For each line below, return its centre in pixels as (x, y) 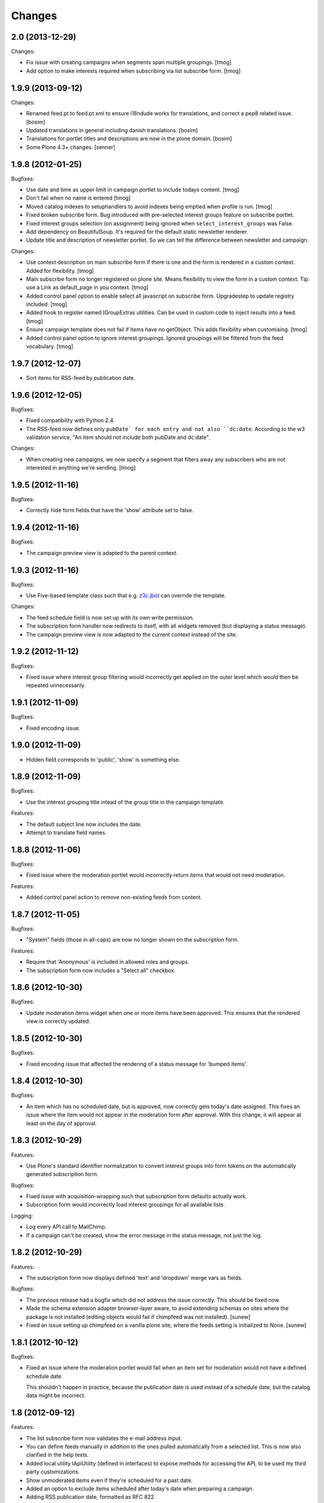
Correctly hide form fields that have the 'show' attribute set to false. (110, 510)
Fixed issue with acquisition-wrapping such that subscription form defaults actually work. (136, 1196)
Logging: (22, 1216)
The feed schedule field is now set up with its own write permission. (110, 617)
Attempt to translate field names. (67, 832)
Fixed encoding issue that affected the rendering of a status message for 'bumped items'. (137, 1064)
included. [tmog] (46, 304)
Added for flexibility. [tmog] (60, 271)
